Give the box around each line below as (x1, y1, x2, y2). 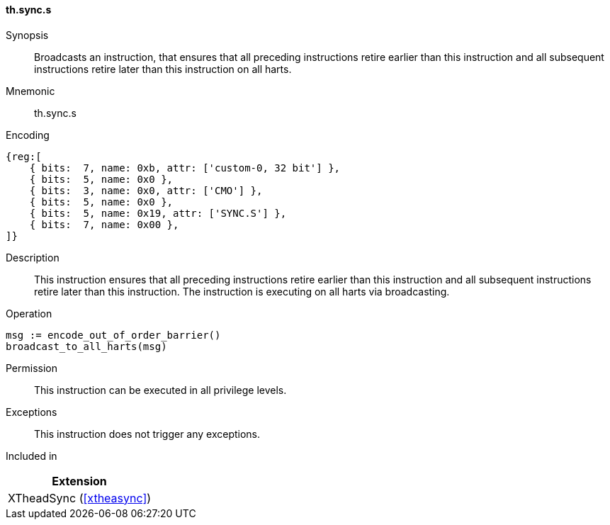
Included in (6, 449, 57, 462)
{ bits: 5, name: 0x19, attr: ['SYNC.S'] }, (29, 207, 287, 219)
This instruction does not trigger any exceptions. (34, 427, 261, 440)
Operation (6, 307, 52, 320)
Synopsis (6, 28, 49, 41)
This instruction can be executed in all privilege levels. (34, 383, 287, 396)
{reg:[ (6, 150, 42, 162)
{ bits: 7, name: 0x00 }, (29, 218, 179, 230)
